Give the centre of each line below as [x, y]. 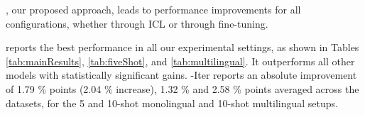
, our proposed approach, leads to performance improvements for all [153, 9]
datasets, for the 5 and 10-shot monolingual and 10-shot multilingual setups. [172, 103]
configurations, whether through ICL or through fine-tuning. [137, 23]
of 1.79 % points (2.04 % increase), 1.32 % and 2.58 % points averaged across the [182, 88]
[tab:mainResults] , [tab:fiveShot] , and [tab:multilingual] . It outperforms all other [180, 61]
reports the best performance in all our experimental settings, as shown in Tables [182, 47]
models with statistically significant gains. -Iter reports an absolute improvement [181, 75]
